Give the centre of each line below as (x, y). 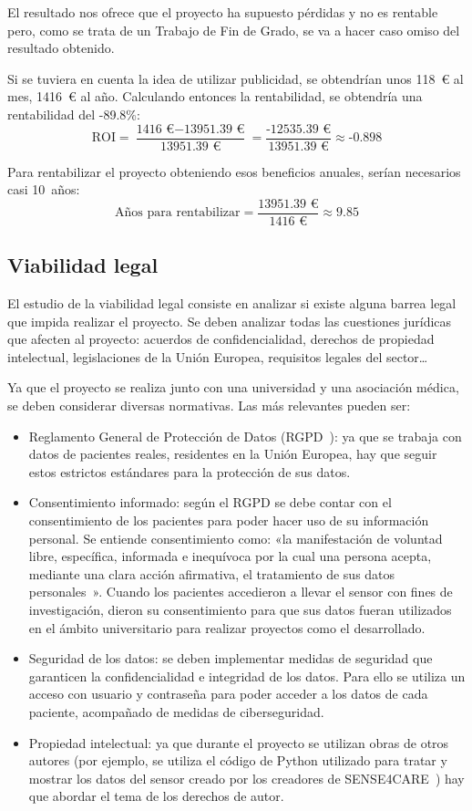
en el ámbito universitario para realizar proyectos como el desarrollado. (227, 627)
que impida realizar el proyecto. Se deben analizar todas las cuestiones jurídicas (230, 321)
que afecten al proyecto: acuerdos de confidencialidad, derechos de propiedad (221, 339)
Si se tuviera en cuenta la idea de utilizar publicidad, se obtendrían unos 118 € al (236, 78)
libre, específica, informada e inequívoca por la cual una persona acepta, (230, 556)
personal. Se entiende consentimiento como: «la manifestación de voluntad (236, 538)
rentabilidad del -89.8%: (74, 114)
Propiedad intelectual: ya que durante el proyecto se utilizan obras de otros (239, 742)
